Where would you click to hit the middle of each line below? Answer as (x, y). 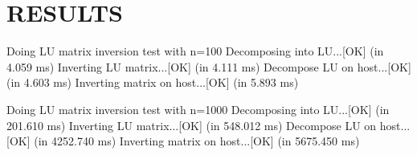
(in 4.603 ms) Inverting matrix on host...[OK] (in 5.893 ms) (153, 82)
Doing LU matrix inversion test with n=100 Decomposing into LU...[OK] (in (195, 51)
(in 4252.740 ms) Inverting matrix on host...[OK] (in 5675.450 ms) (197, 141)
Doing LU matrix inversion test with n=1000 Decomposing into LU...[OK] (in (198, 109)
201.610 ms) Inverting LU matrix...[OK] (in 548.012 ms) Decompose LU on (192, 125)
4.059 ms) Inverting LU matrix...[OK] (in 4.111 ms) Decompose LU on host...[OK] (209, 66)
